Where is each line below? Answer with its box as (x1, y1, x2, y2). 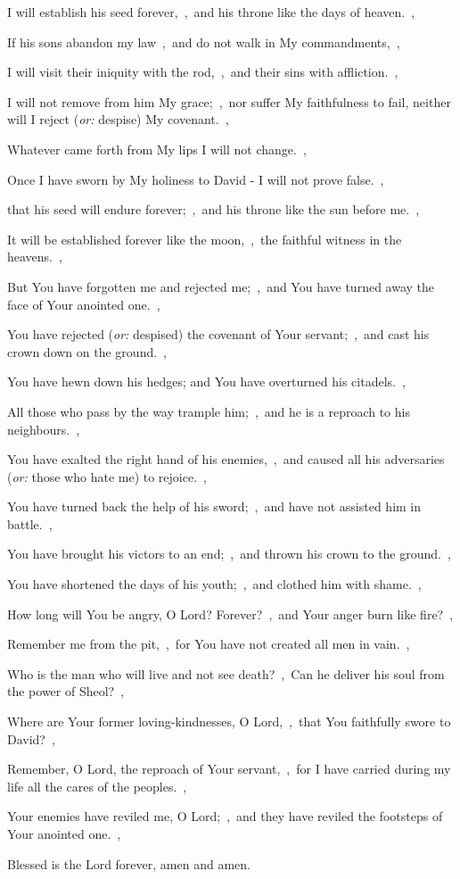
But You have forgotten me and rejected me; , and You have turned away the (7, 277, 435, 295)
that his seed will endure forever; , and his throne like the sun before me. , (7, 200, 420, 219)
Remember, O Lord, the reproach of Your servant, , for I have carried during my (7, 759, 451, 778)
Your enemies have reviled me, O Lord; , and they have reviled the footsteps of (7, 807, 443, 825)
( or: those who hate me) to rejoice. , (7, 467, 207, 485)
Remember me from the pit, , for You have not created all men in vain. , (7, 634, 410, 653)
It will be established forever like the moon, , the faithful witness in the (7, 229, 402, 248)
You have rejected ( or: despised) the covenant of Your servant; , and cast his (7, 325, 430, 344)
